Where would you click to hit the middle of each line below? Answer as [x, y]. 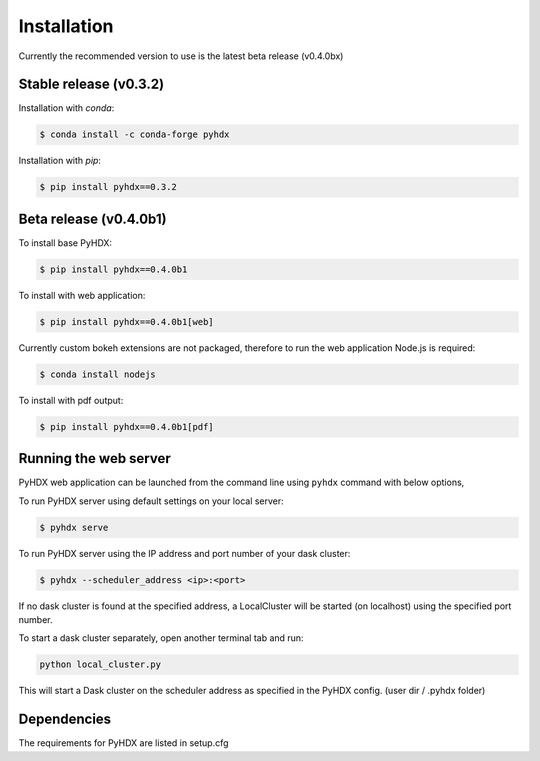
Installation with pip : [60, 161]
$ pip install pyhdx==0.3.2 [108, 187]
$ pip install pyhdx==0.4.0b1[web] [126, 321]
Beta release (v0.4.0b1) [92, 218]
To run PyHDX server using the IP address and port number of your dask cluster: [184, 553]
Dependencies [65, 719]
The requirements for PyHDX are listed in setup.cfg [123, 743]
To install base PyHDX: [65, 242]
